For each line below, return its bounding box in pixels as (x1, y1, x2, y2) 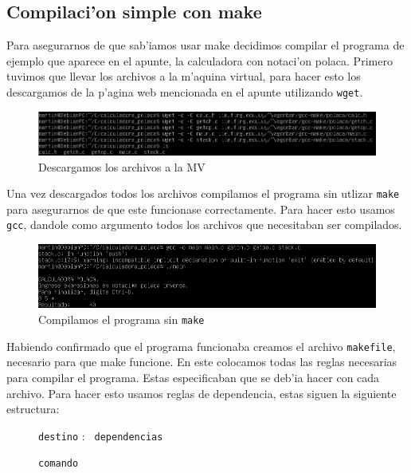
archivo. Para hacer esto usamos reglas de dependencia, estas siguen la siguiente (6, 384, 397, 401)
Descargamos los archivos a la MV (38, 158, 205, 175)
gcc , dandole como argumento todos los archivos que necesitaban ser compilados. (6, 216, 402, 233)
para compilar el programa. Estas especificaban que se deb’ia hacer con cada (6, 369, 380, 385)
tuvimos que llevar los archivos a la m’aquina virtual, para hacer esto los (6, 68, 361, 85)
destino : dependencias (38, 427, 163, 443)
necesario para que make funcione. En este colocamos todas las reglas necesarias (6, 353, 397, 370)
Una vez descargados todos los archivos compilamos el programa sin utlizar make (6, 185, 400, 202)
